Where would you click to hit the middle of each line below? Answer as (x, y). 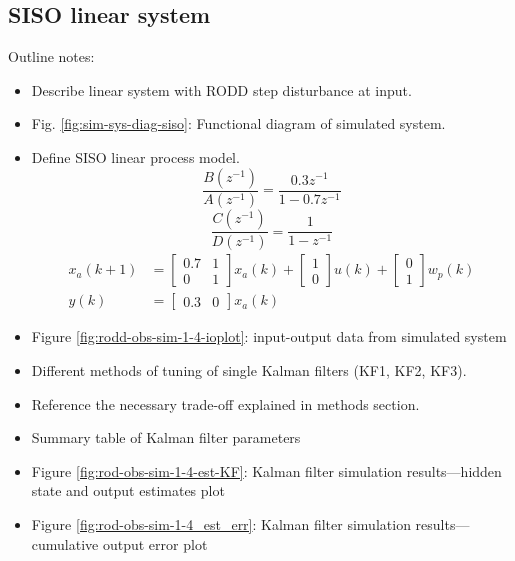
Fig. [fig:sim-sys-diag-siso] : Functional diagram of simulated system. (238, 123)
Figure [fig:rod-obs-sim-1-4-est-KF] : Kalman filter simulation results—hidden (266, 470)
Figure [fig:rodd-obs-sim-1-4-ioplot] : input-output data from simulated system (269, 336)
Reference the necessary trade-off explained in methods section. (225, 403)
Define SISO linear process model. (135, 156)
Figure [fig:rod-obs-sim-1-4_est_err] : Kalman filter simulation (221, 523)
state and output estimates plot (128, 490)
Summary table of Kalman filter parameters (166, 437)
